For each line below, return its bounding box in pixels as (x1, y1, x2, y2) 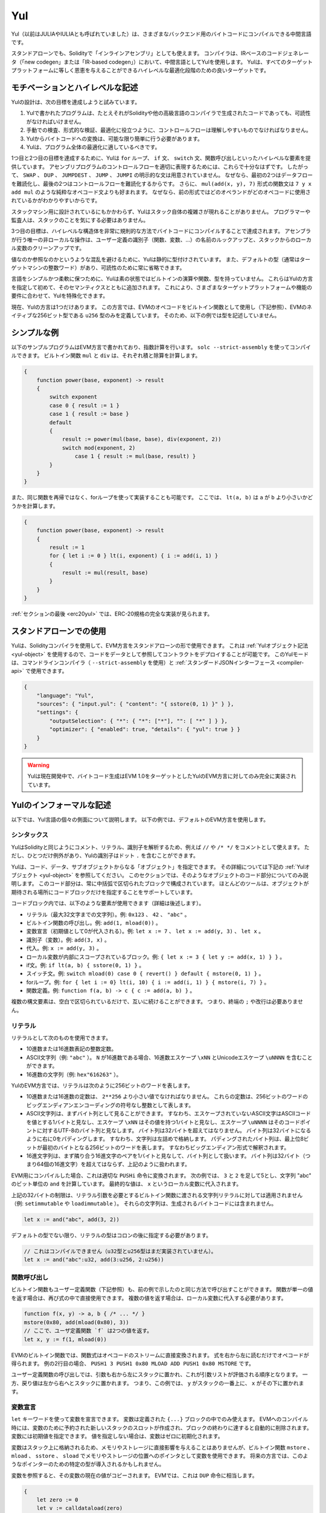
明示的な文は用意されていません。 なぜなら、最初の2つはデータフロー (139, 171, 313, 179)
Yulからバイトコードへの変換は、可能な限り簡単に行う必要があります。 (26, 135, 203, 142)
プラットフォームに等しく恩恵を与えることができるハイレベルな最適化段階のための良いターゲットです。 (11, 67, 270, 74)
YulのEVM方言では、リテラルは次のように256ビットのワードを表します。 (11, 1081, 193, 1089)
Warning (27, 761, 50, 769)
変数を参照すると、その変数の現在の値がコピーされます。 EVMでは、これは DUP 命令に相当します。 (11, 1471, 258, 1479)
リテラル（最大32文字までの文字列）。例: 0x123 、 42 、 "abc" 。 (26, 911, 190, 918)
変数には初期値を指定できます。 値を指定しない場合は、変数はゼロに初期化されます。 (11, 1433, 223, 1440)
